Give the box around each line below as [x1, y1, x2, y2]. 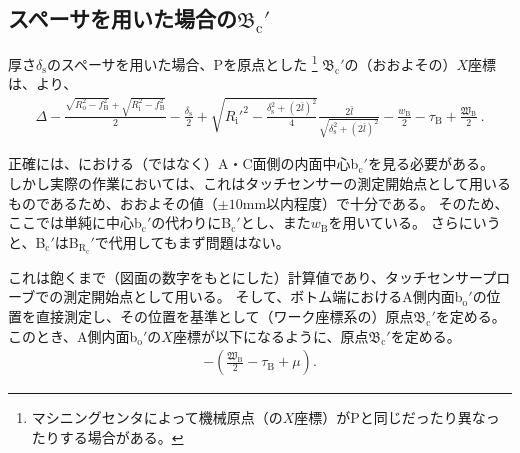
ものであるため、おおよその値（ [8, 192, 218, 213]
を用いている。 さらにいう [328, 212, 501, 233]
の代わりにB [151, 212, 232, 233]
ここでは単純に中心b [8, 212, 142, 233]
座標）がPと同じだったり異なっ [294, 407, 500, 428]
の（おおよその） [344, 53, 457, 74]
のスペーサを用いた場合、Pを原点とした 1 [46, 51, 318, 74]
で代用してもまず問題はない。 [94, 231, 290, 252]
